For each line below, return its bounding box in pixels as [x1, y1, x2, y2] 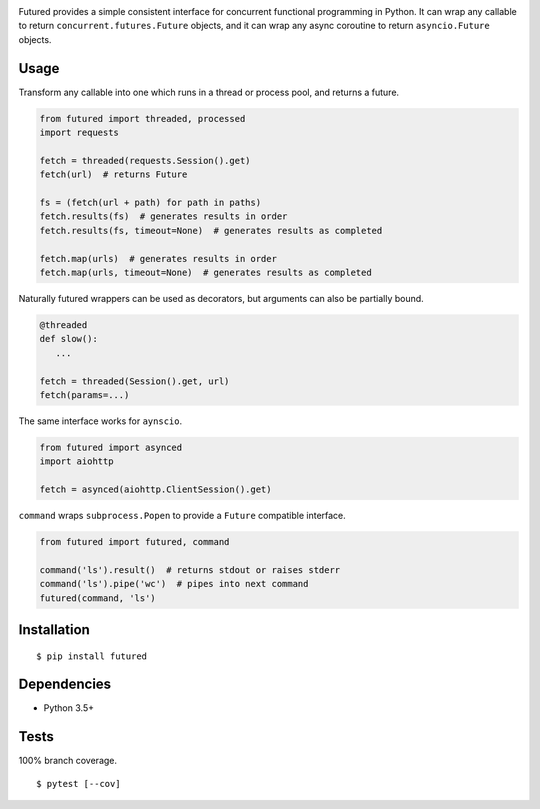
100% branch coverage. [18, 755, 118, 767]
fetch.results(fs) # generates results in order [39, 211, 288, 222]
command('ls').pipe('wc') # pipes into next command [39, 578, 309, 590]
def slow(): [39, 333, 99, 345]
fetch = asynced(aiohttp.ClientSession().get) [39, 484, 272, 495]
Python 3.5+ [43, 702, 95, 714]
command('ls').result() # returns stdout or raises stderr [39, 564, 341, 575]
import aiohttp [39, 456, 114, 467]
